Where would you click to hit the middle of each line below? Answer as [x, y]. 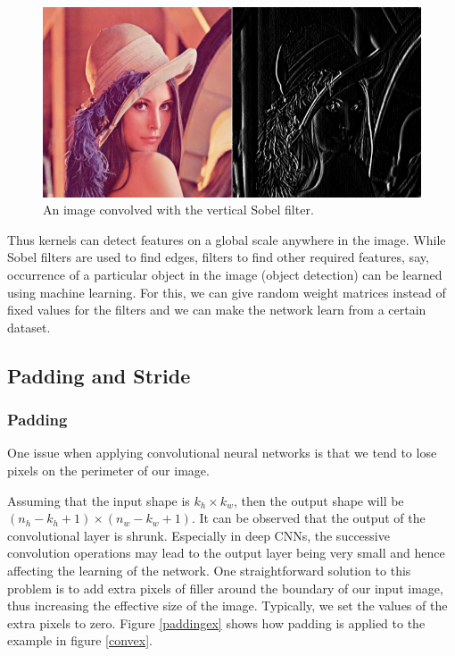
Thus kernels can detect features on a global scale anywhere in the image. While [227, 239]
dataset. [29, 327]
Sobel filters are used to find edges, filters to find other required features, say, [218, 257]
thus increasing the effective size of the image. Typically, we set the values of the [227, 606]
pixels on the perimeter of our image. [108, 470]
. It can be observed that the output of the [308, 518]
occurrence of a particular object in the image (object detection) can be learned [225, 274]
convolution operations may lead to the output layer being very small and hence [226, 553]
